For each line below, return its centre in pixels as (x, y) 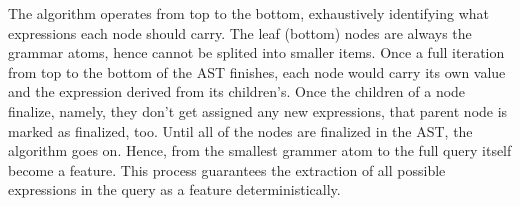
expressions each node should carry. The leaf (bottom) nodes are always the (240, 32)
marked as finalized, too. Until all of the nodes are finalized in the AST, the (240, 130)
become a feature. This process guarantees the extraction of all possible (227, 169)
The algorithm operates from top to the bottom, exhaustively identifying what (248, 13)
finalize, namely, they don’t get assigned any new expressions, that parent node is (258, 110)
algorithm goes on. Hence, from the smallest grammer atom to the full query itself (260, 150)
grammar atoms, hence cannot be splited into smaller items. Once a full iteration (256, 52)
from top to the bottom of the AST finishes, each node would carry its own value (257, 71)
